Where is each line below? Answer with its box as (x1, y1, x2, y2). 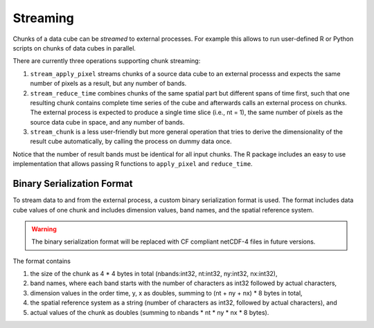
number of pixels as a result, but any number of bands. (30, 80, 187, 88)
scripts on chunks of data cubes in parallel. (12, 44, 136, 52)
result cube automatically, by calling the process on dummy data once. (30, 137, 232, 145)
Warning (31, 225, 57, 233)
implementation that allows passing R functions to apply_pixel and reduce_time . (12, 160, 253, 168)
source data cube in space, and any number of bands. (30, 118, 185, 126)
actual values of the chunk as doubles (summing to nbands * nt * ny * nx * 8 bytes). (30, 308, 269, 316)
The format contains (12, 257, 71, 265)
